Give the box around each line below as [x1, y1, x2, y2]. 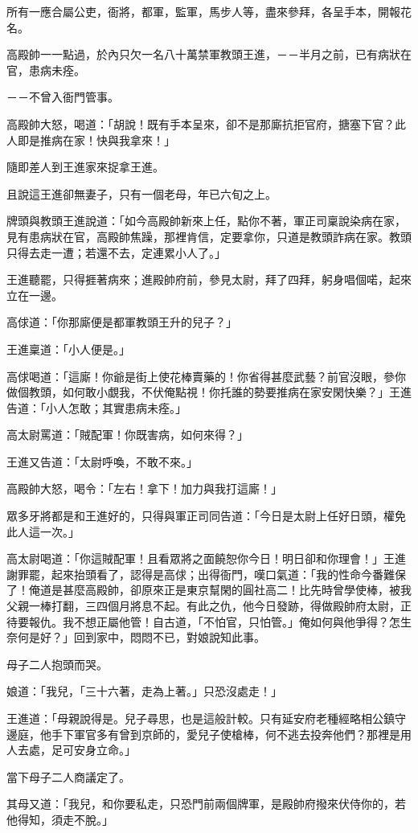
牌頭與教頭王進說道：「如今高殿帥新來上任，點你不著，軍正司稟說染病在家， [6, 212, 406, 229]
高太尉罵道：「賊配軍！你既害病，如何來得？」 [6, 426, 248, 443]
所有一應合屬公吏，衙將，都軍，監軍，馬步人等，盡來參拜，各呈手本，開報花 [6, 3, 412, 19]
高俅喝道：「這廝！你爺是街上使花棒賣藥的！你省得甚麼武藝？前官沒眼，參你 [6, 367, 406, 384]
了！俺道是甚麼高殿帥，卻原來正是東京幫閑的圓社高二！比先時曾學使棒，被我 [6, 581, 412, 598]
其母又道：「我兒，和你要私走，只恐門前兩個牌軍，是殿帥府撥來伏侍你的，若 [6, 795, 406, 812]
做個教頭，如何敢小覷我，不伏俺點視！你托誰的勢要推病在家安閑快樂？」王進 [6, 384, 412, 400]
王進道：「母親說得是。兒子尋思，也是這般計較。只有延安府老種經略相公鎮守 [6, 710, 406, 726]
